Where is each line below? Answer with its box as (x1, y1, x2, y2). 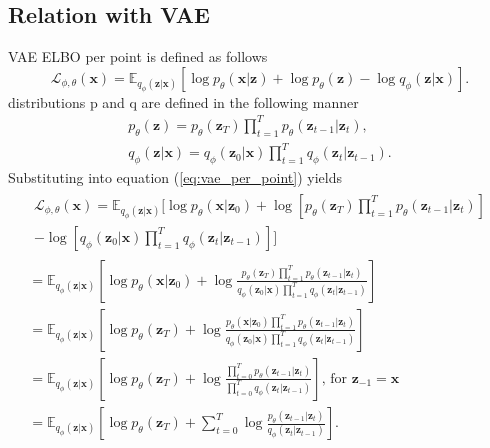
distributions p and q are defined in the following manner (8, 91, 359, 112)
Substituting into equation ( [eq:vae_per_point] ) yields (8, 167, 342, 188)
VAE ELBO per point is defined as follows (8, 46, 268, 67)
